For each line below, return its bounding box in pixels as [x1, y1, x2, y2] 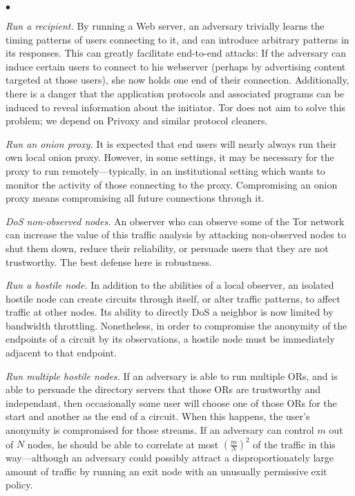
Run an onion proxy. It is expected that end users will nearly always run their [6, 136, 337, 151]
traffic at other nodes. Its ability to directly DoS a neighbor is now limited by [6, 305, 334, 319]
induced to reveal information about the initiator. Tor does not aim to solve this [6, 99, 345, 114]
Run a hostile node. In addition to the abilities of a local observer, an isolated [6, 278, 334, 292]
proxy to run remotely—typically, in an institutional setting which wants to [6, 163, 325, 178]
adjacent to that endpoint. [6, 345, 117, 360]
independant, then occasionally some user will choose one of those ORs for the [6, 395, 337, 410]
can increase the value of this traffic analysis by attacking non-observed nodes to [6, 227, 346, 242]
